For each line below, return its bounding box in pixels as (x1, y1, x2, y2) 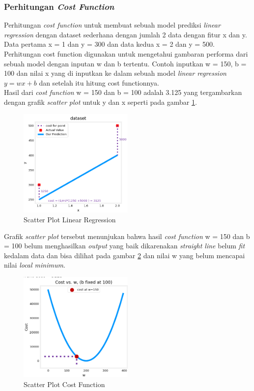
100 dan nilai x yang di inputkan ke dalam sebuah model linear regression (4, 68, 226, 78)
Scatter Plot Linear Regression (24, 214, 116, 225)
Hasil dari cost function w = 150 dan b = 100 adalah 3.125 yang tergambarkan (4, 87, 242, 97)
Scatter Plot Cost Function (24, 379, 105, 390)
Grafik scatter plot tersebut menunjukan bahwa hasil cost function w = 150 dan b (4, 231, 250, 241)
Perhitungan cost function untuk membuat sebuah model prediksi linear (4, 20, 221, 30)
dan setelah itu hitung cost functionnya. (39, 77, 159, 88)
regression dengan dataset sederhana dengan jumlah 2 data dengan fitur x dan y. (4, 29, 247, 39)
